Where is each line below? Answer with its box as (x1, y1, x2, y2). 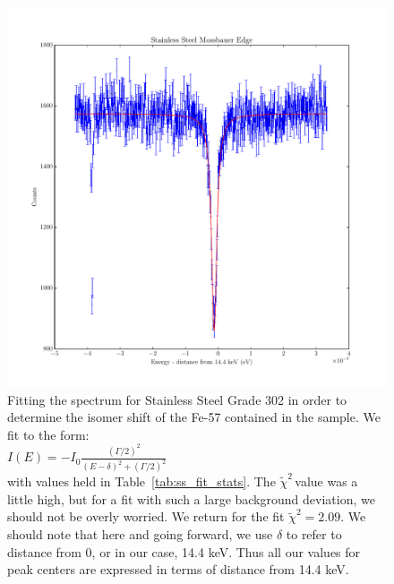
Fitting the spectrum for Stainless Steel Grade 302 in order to (7, 390, 347, 408)
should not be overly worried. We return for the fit (7, 507, 285, 526)
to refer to (286, 524, 342, 543)
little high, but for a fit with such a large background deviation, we (7, 489, 375, 508)
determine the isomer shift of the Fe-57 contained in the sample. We (7, 408, 381, 426)
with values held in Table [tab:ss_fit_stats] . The (7, 472, 276, 491)
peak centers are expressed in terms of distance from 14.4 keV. (7, 560, 349, 579)
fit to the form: (7, 425, 90, 443)
